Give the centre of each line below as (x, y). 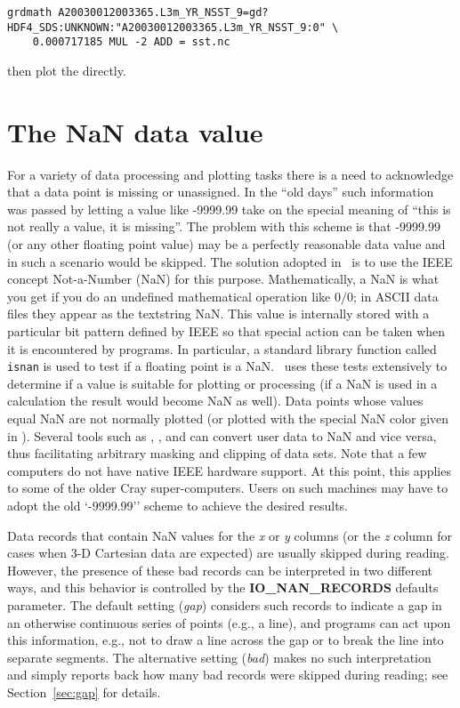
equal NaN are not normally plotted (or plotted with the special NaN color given (228, 418)
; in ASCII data (395, 296)
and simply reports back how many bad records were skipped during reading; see (228, 675)
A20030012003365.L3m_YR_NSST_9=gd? (163, 12)
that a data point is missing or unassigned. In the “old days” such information (221, 192)
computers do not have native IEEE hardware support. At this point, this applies (229, 470)
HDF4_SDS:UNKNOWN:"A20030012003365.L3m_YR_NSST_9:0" (166, 27)
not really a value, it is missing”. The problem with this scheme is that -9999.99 (224, 226)
